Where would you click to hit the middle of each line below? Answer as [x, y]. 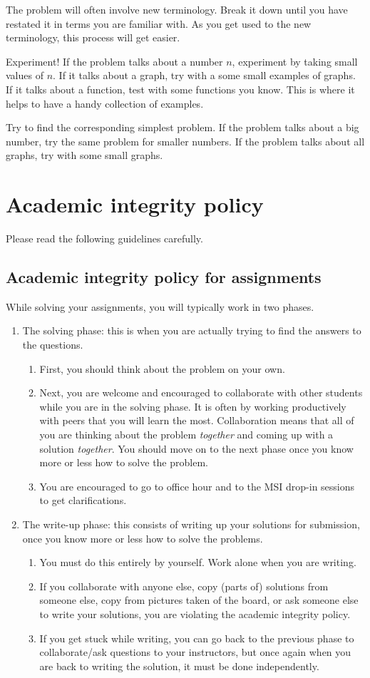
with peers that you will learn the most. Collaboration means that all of [197, 420]
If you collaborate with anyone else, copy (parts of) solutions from [184, 586]
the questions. [53, 345]
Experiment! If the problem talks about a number [114, 61]
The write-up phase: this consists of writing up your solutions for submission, [191, 524]
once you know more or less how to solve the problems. [143, 538]
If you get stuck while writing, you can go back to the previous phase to [197, 638]
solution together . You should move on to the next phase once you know [196, 448]
